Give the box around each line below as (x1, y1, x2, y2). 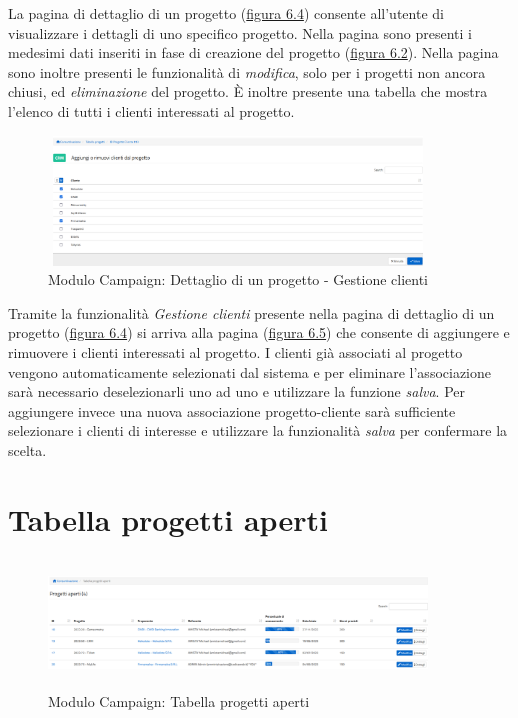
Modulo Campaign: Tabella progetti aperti (48, 691, 310, 712)
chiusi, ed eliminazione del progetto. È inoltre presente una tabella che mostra (8, 81, 488, 102)
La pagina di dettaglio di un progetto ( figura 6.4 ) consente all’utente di (8, 3, 444, 23)
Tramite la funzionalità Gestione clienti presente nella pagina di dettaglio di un (8, 302, 495, 323)
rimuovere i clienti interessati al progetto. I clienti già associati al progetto (8, 341, 463, 362)
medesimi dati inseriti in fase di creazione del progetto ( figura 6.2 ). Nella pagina (8, 42, 499, 63)
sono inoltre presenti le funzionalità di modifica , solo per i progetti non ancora (8, 61, 486, 82)
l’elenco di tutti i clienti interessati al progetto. (8, 100, 295, 121)
